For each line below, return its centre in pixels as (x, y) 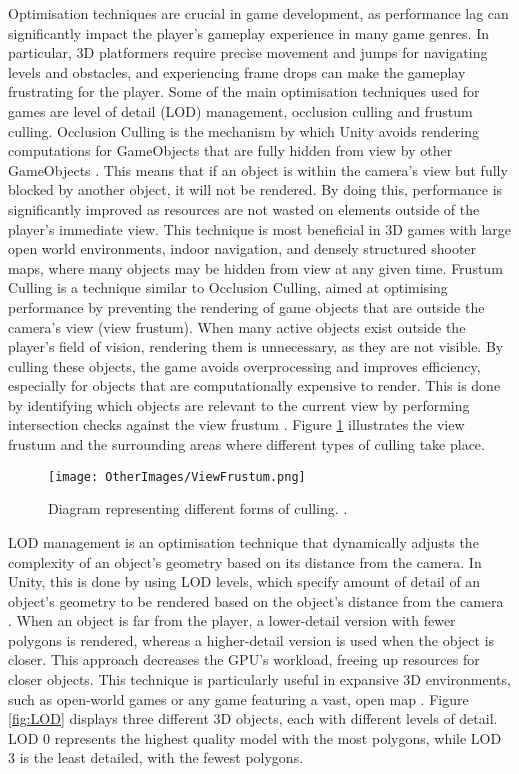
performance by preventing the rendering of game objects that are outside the (246, 306)
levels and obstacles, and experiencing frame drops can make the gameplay (237, 71)
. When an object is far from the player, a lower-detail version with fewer (232, 620)
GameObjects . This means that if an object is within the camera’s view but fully (258, 169)
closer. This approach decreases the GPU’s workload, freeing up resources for (244, 659)
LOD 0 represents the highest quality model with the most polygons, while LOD (255, 737)
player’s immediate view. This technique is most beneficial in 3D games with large (260, 228)
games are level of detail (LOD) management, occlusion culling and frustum (240, 110)
